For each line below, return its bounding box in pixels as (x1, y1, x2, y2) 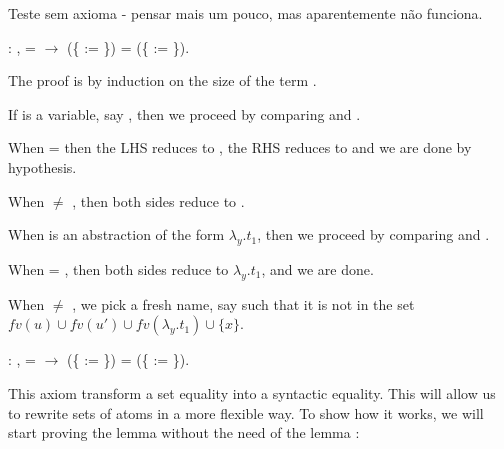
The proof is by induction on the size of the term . (8, 70, 317, 91)
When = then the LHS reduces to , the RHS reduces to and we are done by (8, 137, 472, 158)
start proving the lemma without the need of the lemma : (8, 422, 360, 443)
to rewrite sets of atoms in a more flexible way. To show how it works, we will (8, 402, 484, 423)
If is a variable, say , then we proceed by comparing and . (8, 103, 361, 124)
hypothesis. (8, 156, 77, 177)
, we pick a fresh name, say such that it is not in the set (72, 293, 415, 314)
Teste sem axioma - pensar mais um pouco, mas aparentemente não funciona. (8, 3, 483, 23)
